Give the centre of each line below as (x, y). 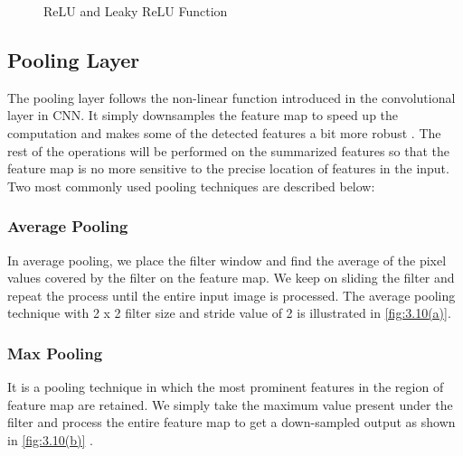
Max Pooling (55, 353)
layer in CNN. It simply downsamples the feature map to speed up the (203, 115)
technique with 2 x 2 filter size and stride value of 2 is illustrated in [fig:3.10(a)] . (229, 313)
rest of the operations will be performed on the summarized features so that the (229, 150)
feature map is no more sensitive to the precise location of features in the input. (228, 168)
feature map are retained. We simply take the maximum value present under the (230, 404)
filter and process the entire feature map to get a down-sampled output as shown (231, 422)
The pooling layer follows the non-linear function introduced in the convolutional (231, 97)
